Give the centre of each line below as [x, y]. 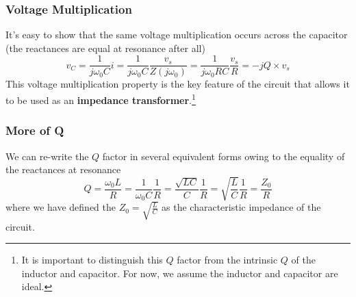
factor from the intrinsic [227, 260]
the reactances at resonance [63, 169]
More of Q [35, 130]
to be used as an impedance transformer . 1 [101, 99]
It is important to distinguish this [92, 260]
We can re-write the [47, 156]
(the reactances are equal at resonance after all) [105, 48]
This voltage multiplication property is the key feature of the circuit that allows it [178, 84]
